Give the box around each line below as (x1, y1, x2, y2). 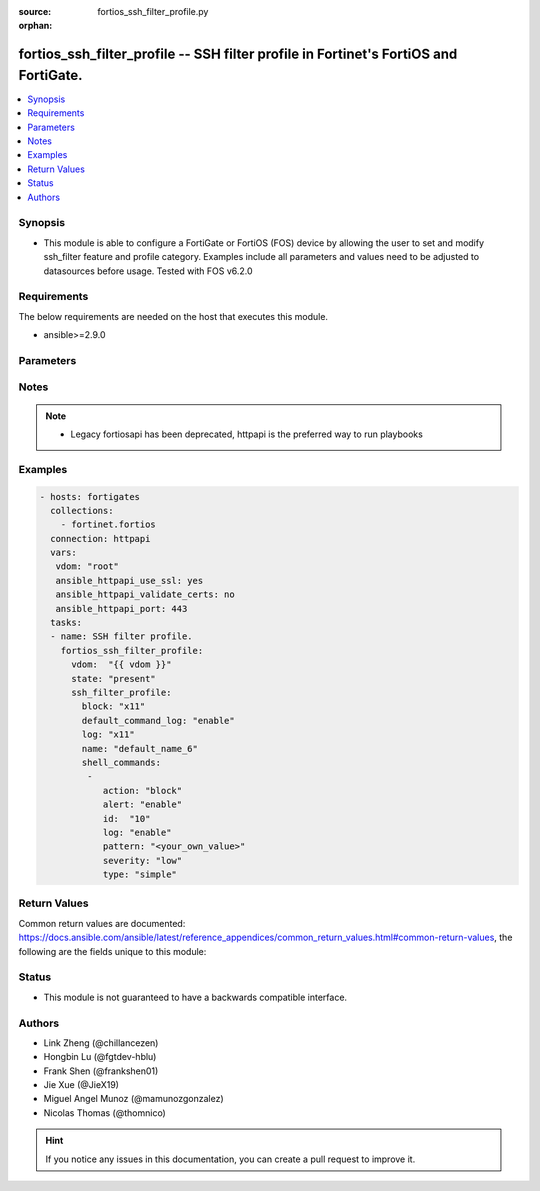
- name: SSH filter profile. (50, 631, 194, 642)
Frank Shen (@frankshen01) (43, 1065, 159, 1077)
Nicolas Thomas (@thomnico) (43, 1106, 167, 1119)
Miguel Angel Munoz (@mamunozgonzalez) (43, 1093, 224, 1105)
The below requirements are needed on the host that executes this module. (18, 310, 329, 322)
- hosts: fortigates (39, 491, 140, 502)
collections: (50, 505, 114, 516)
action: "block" (102, 785, 183, 796)
